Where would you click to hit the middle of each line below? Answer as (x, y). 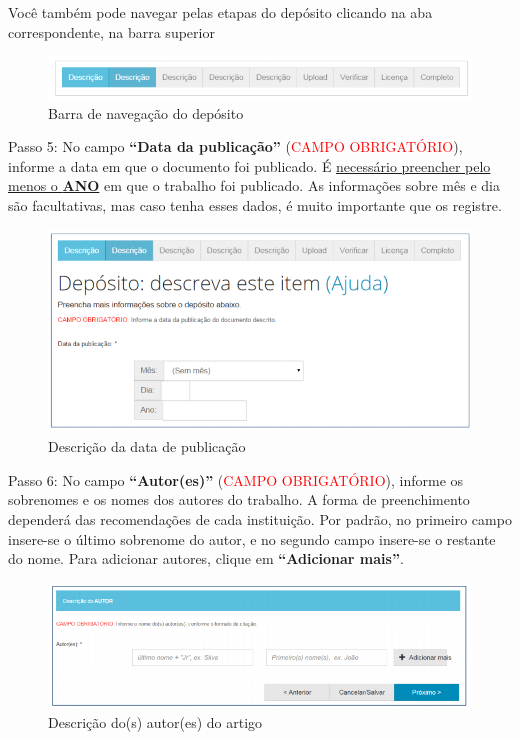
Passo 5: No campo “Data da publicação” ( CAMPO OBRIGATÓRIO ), (235, 146)
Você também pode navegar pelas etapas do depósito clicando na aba (220, 12)
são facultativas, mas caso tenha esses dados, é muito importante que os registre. (255, 204)
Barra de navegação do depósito (146, 112)
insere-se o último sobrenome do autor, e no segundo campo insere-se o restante (252, 538)
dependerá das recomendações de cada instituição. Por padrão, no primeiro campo (260, 519)
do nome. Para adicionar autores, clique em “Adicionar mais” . (206, 558)
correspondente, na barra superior (111, 31)
